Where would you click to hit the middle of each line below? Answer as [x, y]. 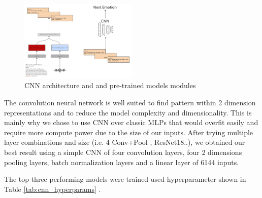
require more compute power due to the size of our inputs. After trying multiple [129, 132]
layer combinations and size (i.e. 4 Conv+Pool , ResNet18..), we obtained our [125, 142]
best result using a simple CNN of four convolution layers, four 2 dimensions [123, 152]
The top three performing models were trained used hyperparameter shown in [125, 179]
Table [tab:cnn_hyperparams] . [53, 189]
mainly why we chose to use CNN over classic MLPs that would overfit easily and [131, 122]
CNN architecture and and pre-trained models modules [110, 85]
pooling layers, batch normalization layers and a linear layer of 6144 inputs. [122, 162]
